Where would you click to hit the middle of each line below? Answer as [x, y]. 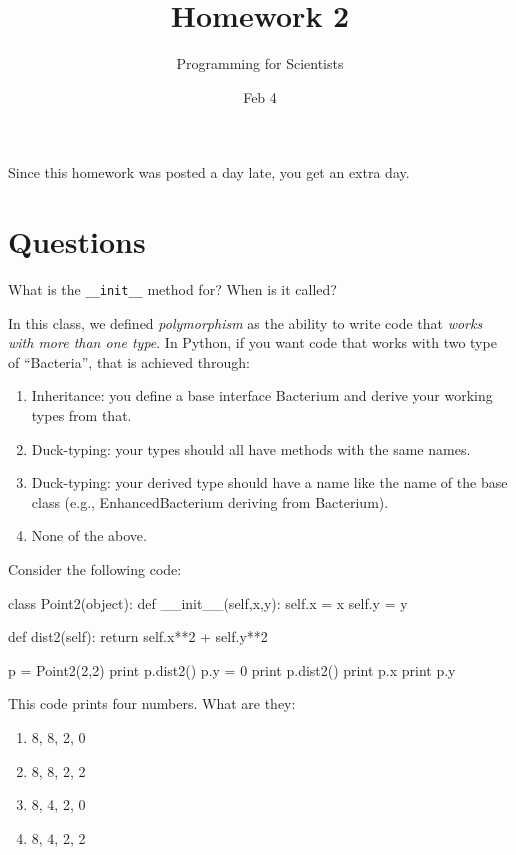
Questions [77, 241]
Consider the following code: [95, 569]
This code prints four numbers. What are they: [152, 703]
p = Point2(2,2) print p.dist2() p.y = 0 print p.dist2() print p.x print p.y [232, 669]
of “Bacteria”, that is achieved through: [129, 361]
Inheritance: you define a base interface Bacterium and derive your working [262, 395]
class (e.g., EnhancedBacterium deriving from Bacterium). [210, 501]
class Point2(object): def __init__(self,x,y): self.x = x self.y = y [208, 602]
